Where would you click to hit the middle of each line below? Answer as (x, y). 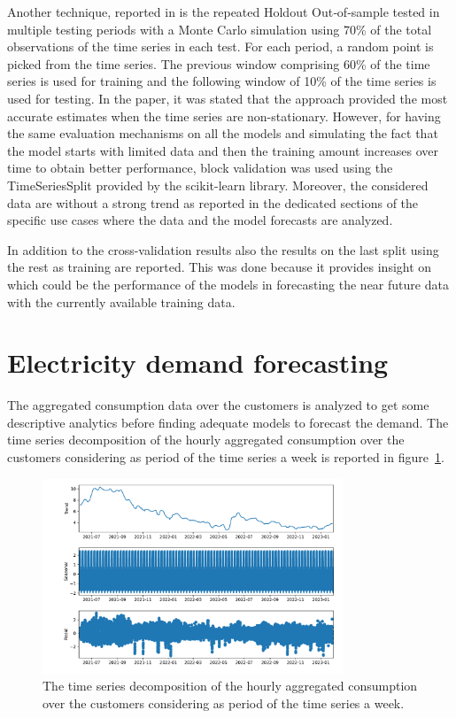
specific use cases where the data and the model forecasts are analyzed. (200, 220)
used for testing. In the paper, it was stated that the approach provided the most (228, 98)
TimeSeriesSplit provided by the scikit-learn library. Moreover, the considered (218, 185)
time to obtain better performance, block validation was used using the (200, 168)
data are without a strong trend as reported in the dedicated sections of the (213, 202)
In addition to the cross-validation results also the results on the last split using (223, 249)
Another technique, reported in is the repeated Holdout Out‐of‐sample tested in (224, 12)
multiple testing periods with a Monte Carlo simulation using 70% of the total (220, 29)
